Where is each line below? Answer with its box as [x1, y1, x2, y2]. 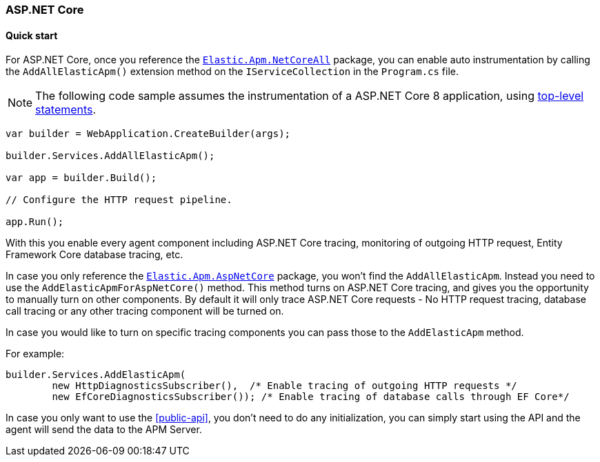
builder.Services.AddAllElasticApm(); [6, 150, 215, 162]
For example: [6, 348, 65, 360]
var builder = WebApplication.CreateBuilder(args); [6, 128, 291, 140]
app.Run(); [6, 216, 64, 228]
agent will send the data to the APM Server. [6, 423, 202, 436]
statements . [35, 103, 97, 117]
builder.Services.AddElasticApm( [6, 369, 186, 381]
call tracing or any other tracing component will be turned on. [6, 305, 284, 317]
